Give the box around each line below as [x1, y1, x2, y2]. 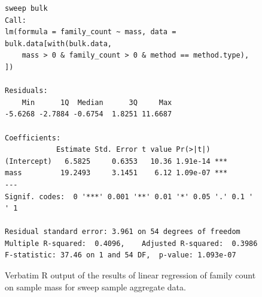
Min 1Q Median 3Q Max [22, 98, 172, 107]
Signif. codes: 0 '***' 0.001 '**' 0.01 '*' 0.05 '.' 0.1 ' [5, 192, 254, 201]
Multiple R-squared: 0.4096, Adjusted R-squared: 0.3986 [5, 239, 258, 248]
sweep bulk [5, 4, 48, 13]
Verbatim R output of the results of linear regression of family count [5, 269, 256, 281]
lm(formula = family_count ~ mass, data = [5, 28, 176, 37]
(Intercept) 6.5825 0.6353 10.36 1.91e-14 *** [5, 157, 228, 166]
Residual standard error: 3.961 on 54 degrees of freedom [5, 227, 240, 236]
